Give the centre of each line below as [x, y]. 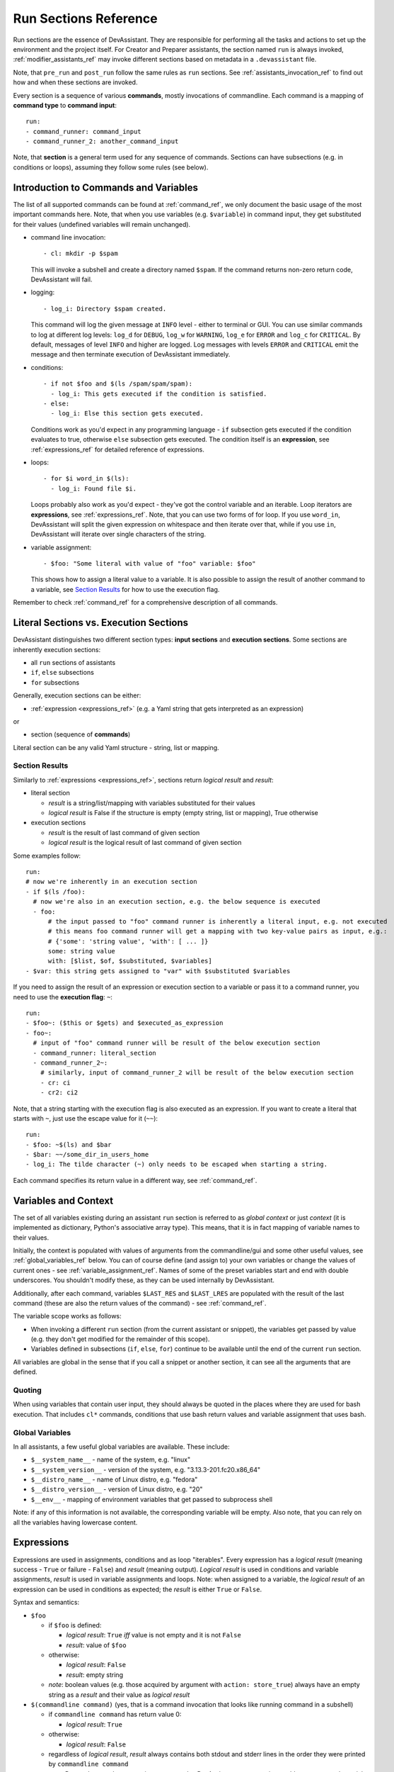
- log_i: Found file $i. [94, 488]
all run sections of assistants [73, 662]
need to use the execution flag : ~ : [63, 997]
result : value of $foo [96, 1645]
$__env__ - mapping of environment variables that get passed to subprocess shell [151, 1499]
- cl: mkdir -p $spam [81, 254]
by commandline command [88, 1764]
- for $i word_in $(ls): [86, 479]
